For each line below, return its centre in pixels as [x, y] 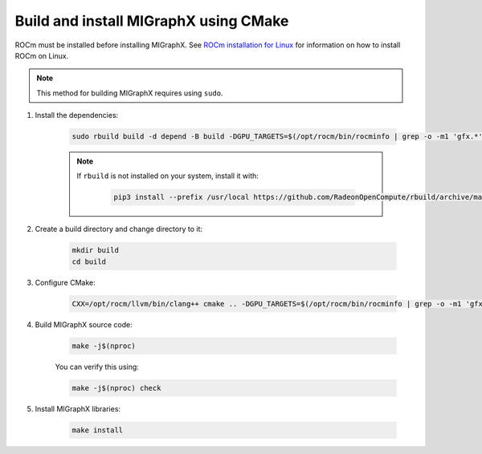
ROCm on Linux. [42, 55]
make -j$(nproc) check [116, 388]
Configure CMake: [65, 282]
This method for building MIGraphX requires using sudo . [130, 93]
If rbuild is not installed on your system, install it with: [167, 176]
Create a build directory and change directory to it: [119, 229]
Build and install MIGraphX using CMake [152, 21]
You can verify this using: [97, 367]
